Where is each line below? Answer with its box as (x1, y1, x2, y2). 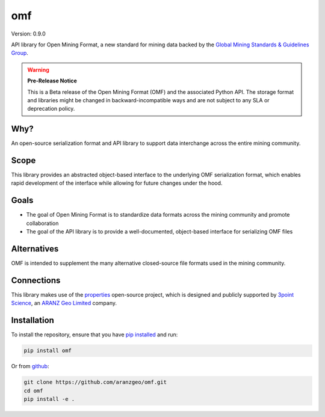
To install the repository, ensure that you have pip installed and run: (11, 331, 178, 338)
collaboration (26, 220, 59, 227)
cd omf (23, 387, 43, 394)
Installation (11, 315, 54, 326)
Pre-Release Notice (27, 77, 78, 84)
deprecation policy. (27, 105, 75, 113)
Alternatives (11, 244, 59, 254)
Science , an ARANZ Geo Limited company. (11, 300, 117, 307)
